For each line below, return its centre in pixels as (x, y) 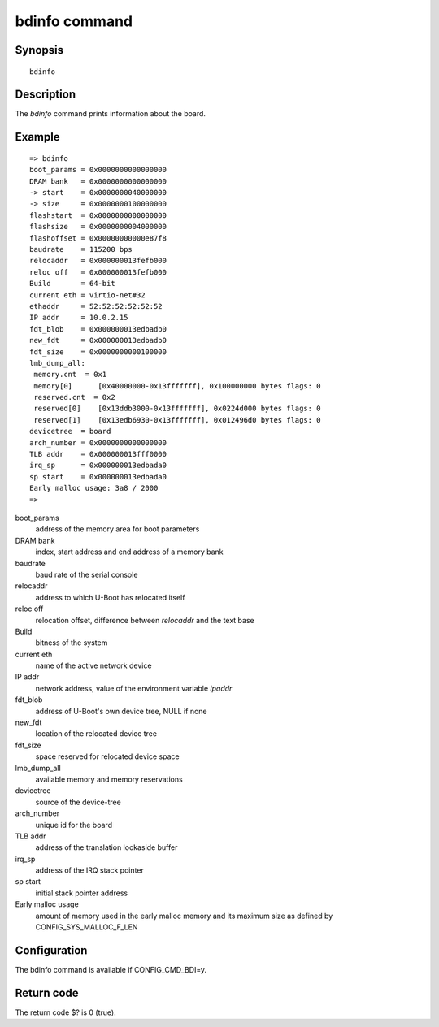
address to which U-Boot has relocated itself (110, 597)
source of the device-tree (78, 802)
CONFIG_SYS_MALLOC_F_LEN (87, 927)
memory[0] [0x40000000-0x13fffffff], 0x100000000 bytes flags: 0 (177, 386)
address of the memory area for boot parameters (117, 529)
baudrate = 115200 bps (81, 249)
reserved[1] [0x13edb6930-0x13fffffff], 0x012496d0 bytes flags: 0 (177, 420)
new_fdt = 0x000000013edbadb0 (98, 340)
